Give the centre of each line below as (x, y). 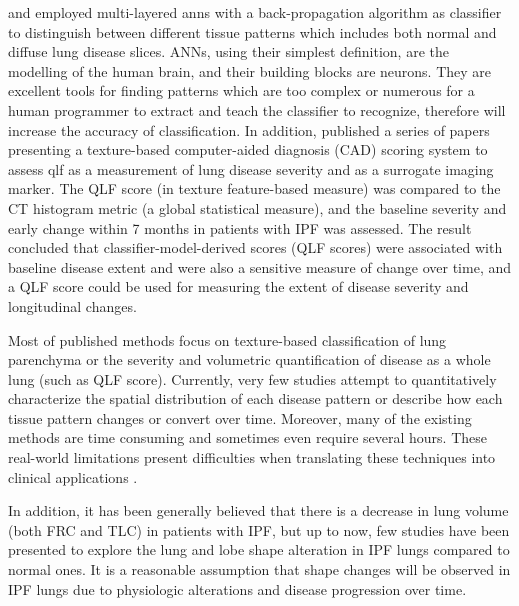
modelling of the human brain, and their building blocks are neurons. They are (250, 70)
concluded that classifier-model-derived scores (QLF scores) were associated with (255, 247)
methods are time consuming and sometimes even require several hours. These (247, 437)
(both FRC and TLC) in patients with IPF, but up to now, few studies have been (259, 529)
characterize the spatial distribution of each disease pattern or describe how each (255, 398)
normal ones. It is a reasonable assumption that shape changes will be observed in (259, 569)
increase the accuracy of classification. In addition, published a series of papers (249, 129)
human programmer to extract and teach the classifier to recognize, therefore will (257, 109)
